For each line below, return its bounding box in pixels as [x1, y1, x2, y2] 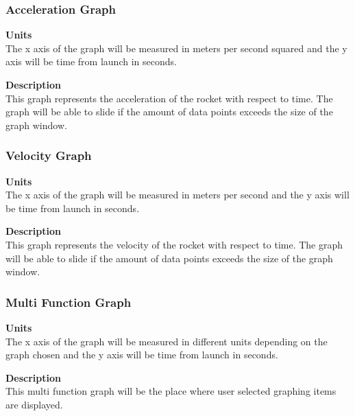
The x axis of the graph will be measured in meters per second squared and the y [5, 41, 347, 55]
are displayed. [5, 397, 63, 411]
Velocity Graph [5, 147, 92, 164]
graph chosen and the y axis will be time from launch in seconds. [5, 347, 278, 362]
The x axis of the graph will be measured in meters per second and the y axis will [5, 187, 350, 202]
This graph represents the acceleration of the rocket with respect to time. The [5, 91, 333, 105]
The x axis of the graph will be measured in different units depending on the [5, 334, 328, 348]
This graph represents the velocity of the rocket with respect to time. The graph [5, 237, 343, 251]
